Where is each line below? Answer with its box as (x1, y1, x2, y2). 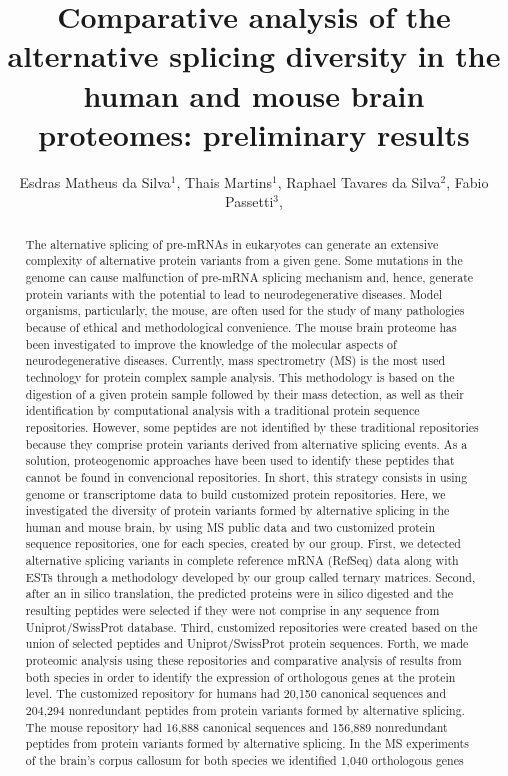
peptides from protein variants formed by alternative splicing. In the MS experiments (25, 735, 469, 752)
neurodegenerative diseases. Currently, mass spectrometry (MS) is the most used (25, 352, 446, 369)
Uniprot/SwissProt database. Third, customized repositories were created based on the (25, 618, 478, 635)
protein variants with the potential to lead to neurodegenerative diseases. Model (25, 285, 443, 302)
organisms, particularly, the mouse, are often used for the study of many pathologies (25, 302, 465, 319)
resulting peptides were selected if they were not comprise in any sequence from (25, 602, 440, 619)
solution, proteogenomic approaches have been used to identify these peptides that (25, 452, 455, 469)
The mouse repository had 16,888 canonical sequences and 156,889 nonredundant (25, 718, 448, 735)
